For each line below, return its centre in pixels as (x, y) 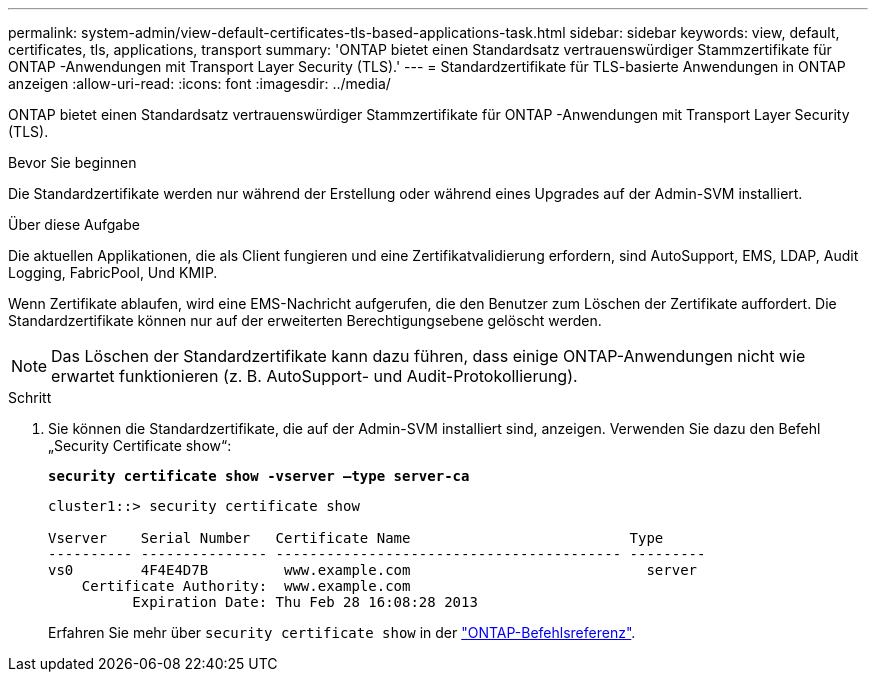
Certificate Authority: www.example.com (246, 586)
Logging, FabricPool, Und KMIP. (113, 272)
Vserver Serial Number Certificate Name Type (356, 538)
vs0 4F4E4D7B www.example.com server (373, 570)
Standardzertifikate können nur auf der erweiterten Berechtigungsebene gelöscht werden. (305, 320)
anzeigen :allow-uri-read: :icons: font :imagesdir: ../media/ (199, 83)
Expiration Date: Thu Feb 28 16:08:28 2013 (305, 602)
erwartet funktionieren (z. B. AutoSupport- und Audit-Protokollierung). (314, 376)
